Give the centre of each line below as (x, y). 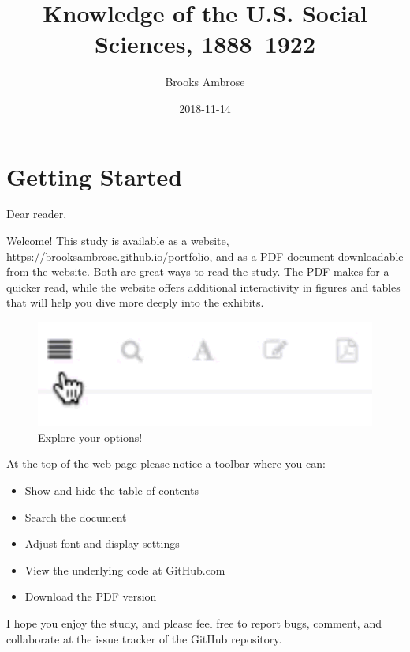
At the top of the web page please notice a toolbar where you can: (166, 464)
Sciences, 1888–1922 (205, 44)
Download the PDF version (91, 596)
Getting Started (95, 176)
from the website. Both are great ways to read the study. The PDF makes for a (198, 271)
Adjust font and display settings (102, 543)
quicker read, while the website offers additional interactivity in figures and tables (203, 286)
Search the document (76, 516)
